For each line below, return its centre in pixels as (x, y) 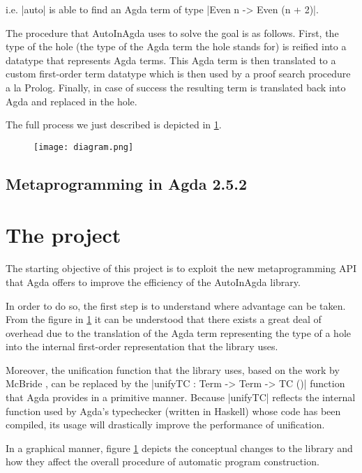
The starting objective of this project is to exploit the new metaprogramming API (181, 268)
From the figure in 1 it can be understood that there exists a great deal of (164, 319)
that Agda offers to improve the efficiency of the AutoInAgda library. (153, 281)
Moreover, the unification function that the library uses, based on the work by (173, 369)
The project (63, 235)
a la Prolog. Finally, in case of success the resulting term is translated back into (176, 87)
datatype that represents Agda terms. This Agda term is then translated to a (171, 60)
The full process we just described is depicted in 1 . (114, 125)
